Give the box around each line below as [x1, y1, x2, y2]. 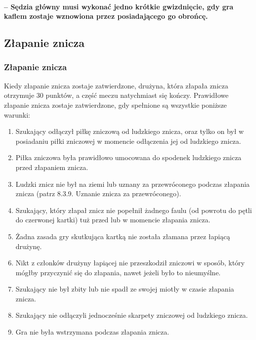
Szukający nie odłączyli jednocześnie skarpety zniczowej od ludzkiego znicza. [15, 310, 248, 320]
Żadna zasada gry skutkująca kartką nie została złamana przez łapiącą [15, 231, 230, 241]
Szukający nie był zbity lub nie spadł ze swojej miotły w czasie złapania [15, 284, 234, 294]
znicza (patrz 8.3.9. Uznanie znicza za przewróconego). [15, 188, 181, 199]
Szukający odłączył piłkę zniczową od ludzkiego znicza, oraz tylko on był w [15, 126, 244, 136]
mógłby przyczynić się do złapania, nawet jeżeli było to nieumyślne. [15, 267, 221, 277]
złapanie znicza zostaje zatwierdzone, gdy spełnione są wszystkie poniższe [4, 99, 227, 110]
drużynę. [15, 241, 42, 251]
